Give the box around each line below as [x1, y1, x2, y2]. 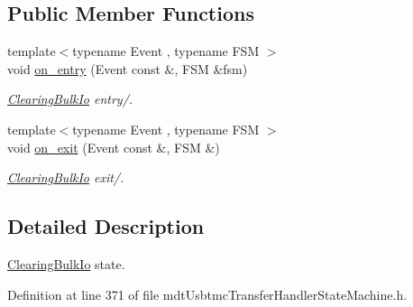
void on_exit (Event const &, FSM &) [7, 137, 220, 156]
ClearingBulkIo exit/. [7, 168, 124, 187]
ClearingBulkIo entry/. [7, 89, 133, 108]
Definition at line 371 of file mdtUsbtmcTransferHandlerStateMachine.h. [7, 284, 408, 303]
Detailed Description [7, 212, 205, 240]
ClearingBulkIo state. [7, 254, 125, 273]
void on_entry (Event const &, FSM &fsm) [7, 59, 248, 78]
